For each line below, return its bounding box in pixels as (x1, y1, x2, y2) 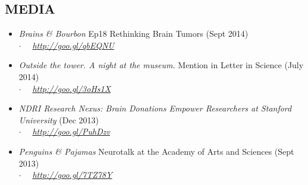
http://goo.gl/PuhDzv (32, 125, 110, 138)
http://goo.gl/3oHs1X (32, 82, 111, 94)
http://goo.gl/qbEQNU (32, 39, 115, 51)
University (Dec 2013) (18, 113, 99, 126)
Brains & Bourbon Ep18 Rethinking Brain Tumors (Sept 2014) (18, 27, 249, 40)
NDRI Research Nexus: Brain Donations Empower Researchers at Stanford (18, 102, 292, 114)
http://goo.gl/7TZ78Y (32, 168, 112, 181)
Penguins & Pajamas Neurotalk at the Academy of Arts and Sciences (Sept (18, 145, 294, 157)
